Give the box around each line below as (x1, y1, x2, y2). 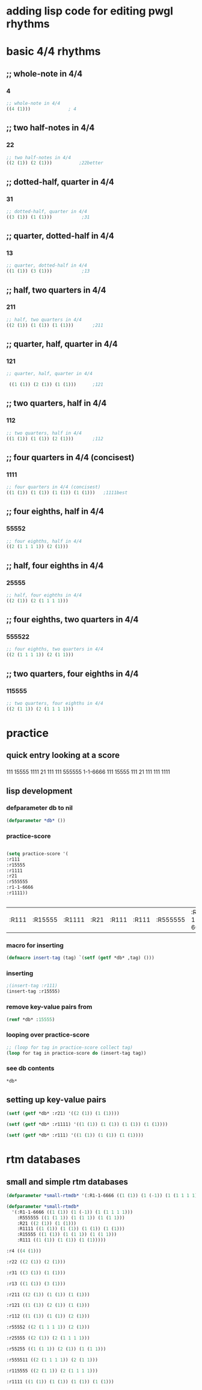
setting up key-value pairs (6, 1095, 106, 1105)
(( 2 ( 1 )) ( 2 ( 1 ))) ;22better (6, 160, 103, 166)
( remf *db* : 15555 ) (6, 1016, 55, 1023)
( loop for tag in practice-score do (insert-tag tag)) (6, 1050, 147, 1056)
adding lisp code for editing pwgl (6, 4, 173, 18)
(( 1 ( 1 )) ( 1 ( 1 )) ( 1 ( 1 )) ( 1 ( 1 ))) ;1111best (6, 490, 128, 496)
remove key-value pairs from (6, 1003, 93, 1011)
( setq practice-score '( (6, 850, 69, 857)
